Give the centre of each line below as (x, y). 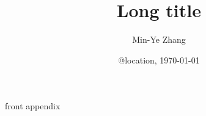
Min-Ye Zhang (159, 39)
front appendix (33, 106)
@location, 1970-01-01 (159, 60)
